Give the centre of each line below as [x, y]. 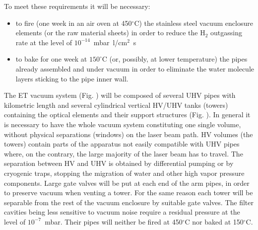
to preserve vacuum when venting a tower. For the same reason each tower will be [129, 192]
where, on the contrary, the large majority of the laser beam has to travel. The [124, 153]
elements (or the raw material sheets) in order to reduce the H [110, 33]
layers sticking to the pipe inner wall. [72, 78]
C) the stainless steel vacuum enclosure [193, 23]
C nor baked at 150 [214, 221]
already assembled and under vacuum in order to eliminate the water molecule [135, 68]
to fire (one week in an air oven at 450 [74, 23]
